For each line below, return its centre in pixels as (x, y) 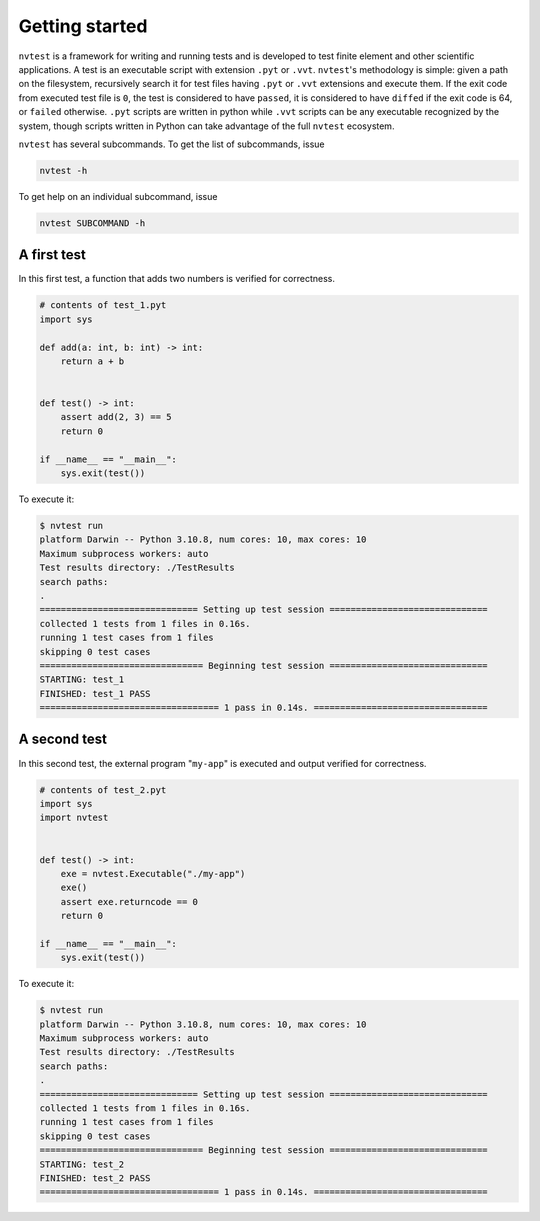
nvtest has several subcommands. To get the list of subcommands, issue (171, 144)
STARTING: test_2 (82, 1164)
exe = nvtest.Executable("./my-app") (153, 873)
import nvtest (74, 818)
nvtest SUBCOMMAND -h (92, 223)
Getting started (83, 26)
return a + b (92, 361)
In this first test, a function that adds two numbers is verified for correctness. (176, 279)
